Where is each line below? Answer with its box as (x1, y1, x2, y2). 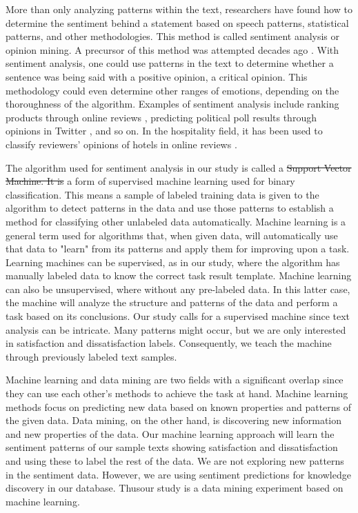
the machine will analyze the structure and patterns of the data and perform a (6, 295, 338, 310)
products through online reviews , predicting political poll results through (6, 110, 317, 124)
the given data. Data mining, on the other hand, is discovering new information (6, 413, 342, 428)
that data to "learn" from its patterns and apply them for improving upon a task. (6, 241, 350, 256)
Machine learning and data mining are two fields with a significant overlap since (6, 372, 344, 387)
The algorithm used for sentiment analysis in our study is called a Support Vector (6, 160, 352, 174)
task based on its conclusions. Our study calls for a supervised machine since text (6, 309, 350, 323)
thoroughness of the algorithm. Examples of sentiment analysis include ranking (6, 97, 339, 111)
